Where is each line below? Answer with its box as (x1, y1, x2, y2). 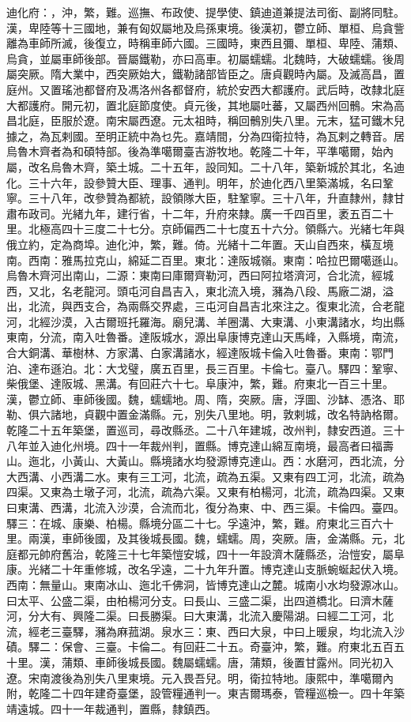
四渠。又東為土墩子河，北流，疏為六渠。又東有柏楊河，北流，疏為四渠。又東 (6, 483, 405, 500)
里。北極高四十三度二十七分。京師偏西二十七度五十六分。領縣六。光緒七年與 (6, 220, 405, 237)
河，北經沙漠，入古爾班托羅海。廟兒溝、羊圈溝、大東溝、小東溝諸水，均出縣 (6, 313, 405, 329)
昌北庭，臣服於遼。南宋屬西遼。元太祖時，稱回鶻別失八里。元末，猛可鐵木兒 (6, 112, 405, 129)
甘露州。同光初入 (304, 653, 394, 670)
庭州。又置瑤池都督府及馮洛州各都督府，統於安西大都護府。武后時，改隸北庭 (6, 81, 405, 97)
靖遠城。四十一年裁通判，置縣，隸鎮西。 (6, 700, 217, 716)
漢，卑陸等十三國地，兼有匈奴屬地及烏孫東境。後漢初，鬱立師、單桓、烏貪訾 (6, 19, 405, 36)
